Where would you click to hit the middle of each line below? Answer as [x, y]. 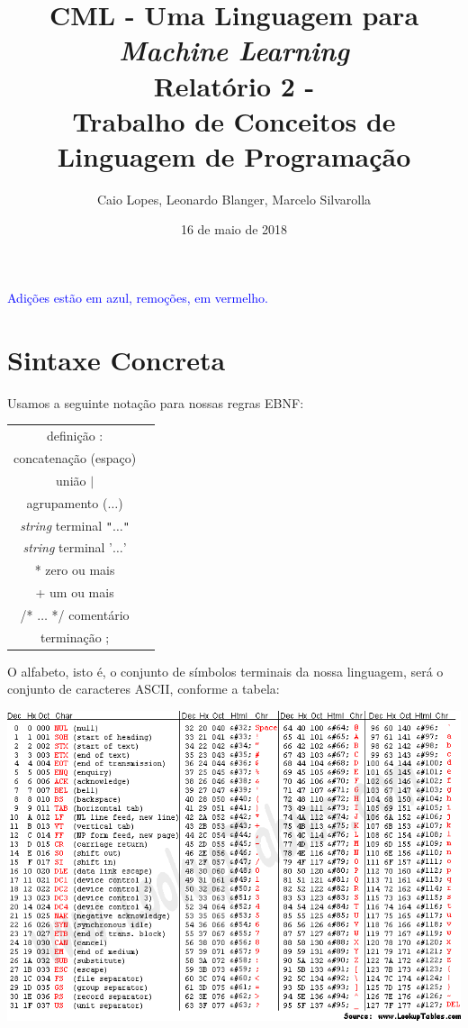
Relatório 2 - [234, 85]
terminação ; [75, 637]
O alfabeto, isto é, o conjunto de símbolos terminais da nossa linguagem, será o [225, 671]
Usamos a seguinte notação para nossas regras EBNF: [156, 402]
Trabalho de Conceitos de [234, 120]
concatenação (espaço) [75, 457]
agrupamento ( [67, 502]
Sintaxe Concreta [117, 359]
